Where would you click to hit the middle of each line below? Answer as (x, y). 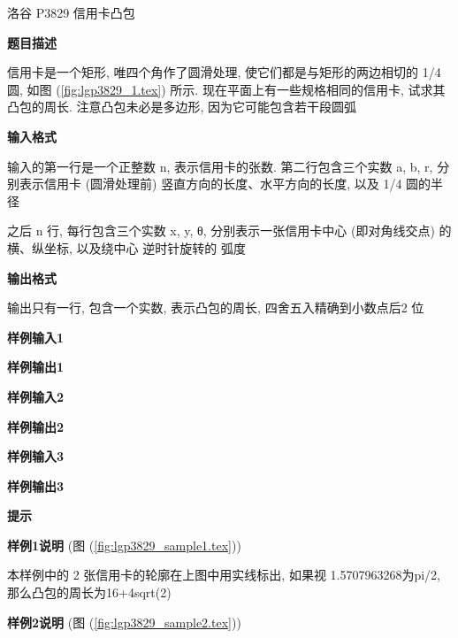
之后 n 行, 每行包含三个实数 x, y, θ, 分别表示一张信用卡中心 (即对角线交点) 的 (229, 231)
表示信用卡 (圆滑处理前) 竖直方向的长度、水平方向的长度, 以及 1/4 (210, 184)
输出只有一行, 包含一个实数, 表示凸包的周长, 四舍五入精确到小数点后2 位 (216, 307)
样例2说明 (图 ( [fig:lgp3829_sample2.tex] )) (124, 622)
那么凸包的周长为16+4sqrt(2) (89, 592)
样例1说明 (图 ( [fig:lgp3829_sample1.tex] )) (124, 545)
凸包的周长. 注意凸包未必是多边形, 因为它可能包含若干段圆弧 (182, 107)
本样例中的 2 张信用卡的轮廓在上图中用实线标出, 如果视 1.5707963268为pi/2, (224, 575)
